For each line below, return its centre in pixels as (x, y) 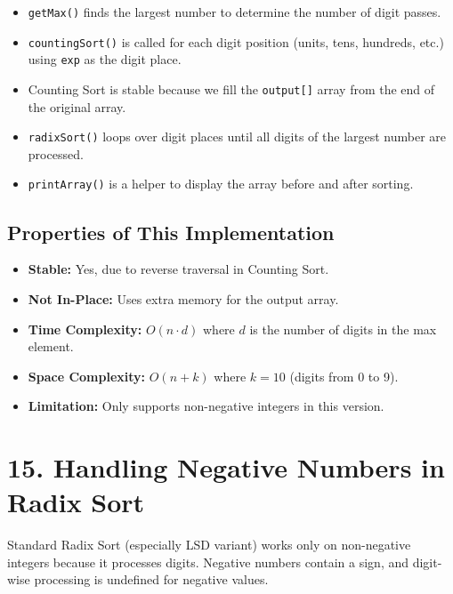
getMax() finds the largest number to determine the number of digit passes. (235, 12)
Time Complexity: (85, 329)
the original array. (77, 106)
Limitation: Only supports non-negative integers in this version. (206, 406)
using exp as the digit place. (105, 59)
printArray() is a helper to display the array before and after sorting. (221, 184)
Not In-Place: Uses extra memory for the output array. (183, 298)
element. (51, 346)
